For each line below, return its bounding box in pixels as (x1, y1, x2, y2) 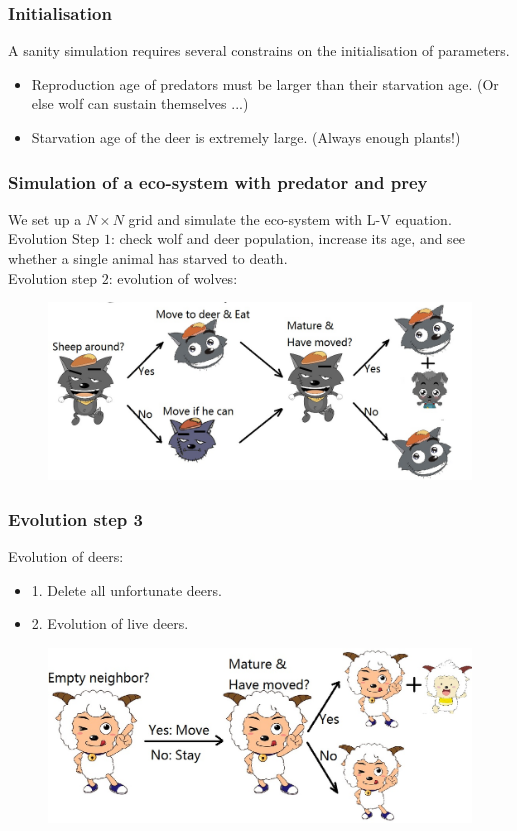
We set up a (8, 208, 82, 229)
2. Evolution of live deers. (31, 613, 189, 634)
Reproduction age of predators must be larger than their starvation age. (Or (31, 73, 499, 94)
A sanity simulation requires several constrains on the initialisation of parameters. (8, 40, 510, 61)
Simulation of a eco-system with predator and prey (8, 169, 428, 194)
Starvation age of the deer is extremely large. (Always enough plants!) (31, 127, 461, 147)
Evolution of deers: (8, 546, 124, 567)
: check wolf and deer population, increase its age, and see (110, 228, 466, 249)
